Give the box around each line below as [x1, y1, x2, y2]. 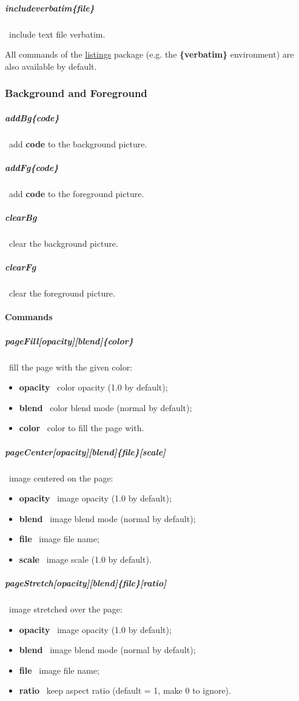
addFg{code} [5, 161, 59, 173]
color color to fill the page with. [19, 421, 144, 434]
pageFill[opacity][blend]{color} [5, 334, 133, 347]
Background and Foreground [5, 86, 147, 101]
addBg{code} [5, 111, 59, 124]
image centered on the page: [8, 471, 113, 484]
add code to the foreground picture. [8, 187, 144, 200]
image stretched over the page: [8, 603, 123, 615]
